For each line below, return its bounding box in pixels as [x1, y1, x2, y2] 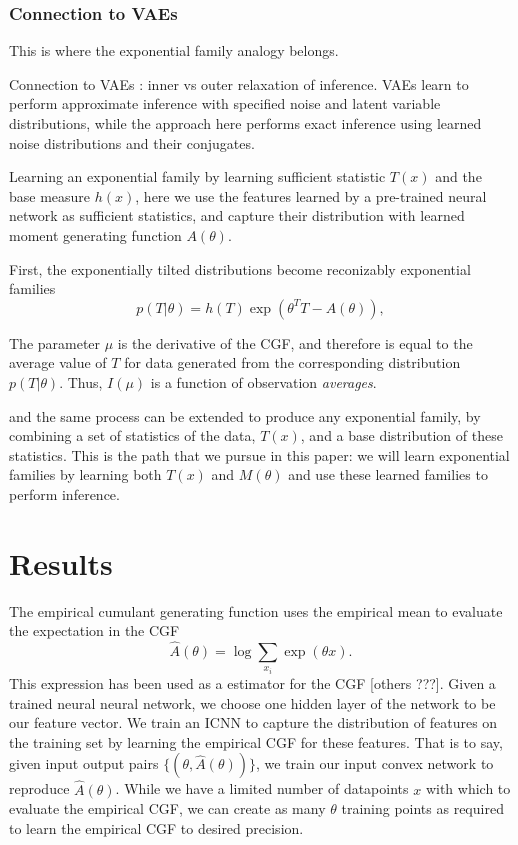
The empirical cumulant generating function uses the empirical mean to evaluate [9, 600, 503, 621]
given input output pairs [9, 753, 159, 774]
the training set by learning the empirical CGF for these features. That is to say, [9, 731, 503, 752]
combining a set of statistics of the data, [9, 425, 256, 446]
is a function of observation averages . [150, 371, 377, 392]
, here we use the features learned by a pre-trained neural [135, 185, 487, 206]
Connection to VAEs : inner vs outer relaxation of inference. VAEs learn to [9, 73, 469, 94]
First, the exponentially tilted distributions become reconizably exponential [9, 258, 471, 279]
